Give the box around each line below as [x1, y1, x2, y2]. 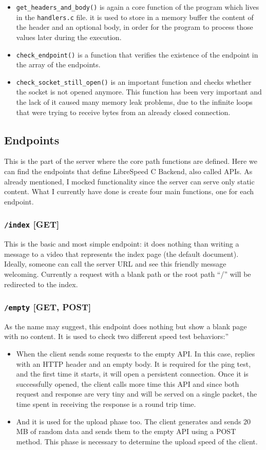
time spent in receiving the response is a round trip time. [16, 399, 196, 409]
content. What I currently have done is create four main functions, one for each [4, 186, 254, 197]
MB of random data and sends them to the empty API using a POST [16, 426, 236, 437]
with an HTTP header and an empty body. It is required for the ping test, [16, 358, 251, 369]
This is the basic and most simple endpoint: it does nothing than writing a [4, 238, 239, 249]
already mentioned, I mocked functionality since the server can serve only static [4, 176, 255, 186]
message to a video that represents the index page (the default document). [4, 248, 239, 259]
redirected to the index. [4, 278, 78, 289]
